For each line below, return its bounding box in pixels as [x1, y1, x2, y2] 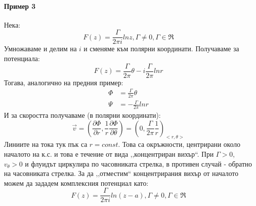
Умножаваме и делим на [4, 43, 77, 54]
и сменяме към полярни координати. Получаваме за [84, 43, 239, 54]
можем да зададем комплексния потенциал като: [4, 177, 149, 188]
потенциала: [4, 53, 40, 64]
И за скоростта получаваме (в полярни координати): [4, 110, 161, 120]
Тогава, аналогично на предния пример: [4, 77, 124, 87]
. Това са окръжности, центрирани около [118, 139, 241, 149]
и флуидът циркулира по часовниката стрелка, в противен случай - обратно [25, 158, 252, 169]
